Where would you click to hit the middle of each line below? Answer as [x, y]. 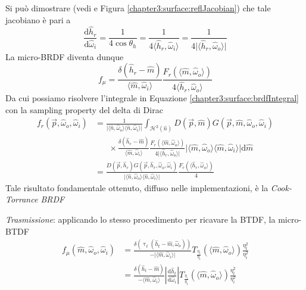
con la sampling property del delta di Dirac [84, 109]
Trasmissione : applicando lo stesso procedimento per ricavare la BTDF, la [140, 219]
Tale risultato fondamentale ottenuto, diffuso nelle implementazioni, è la [137, 187]
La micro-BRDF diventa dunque [65, 56]
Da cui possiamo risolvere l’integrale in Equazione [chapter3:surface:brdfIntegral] [152, 98]
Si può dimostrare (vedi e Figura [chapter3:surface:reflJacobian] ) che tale [138, 8]
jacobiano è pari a [38, 19]
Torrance [22, 199]
